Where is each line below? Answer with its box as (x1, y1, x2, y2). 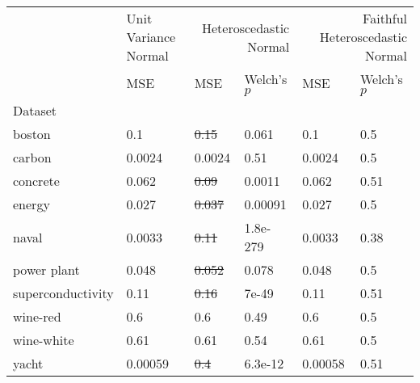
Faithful (363, 9, 407, 27)
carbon (13, 148, 52, 166)
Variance (126, 27, 176, 46)
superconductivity (13, 284, 114, 302)
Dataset (13, 101, 57, 120)
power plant (13, 260, 80, 279)
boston (13, 124, 51, 143)
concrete (13, 171, 60, 190)
